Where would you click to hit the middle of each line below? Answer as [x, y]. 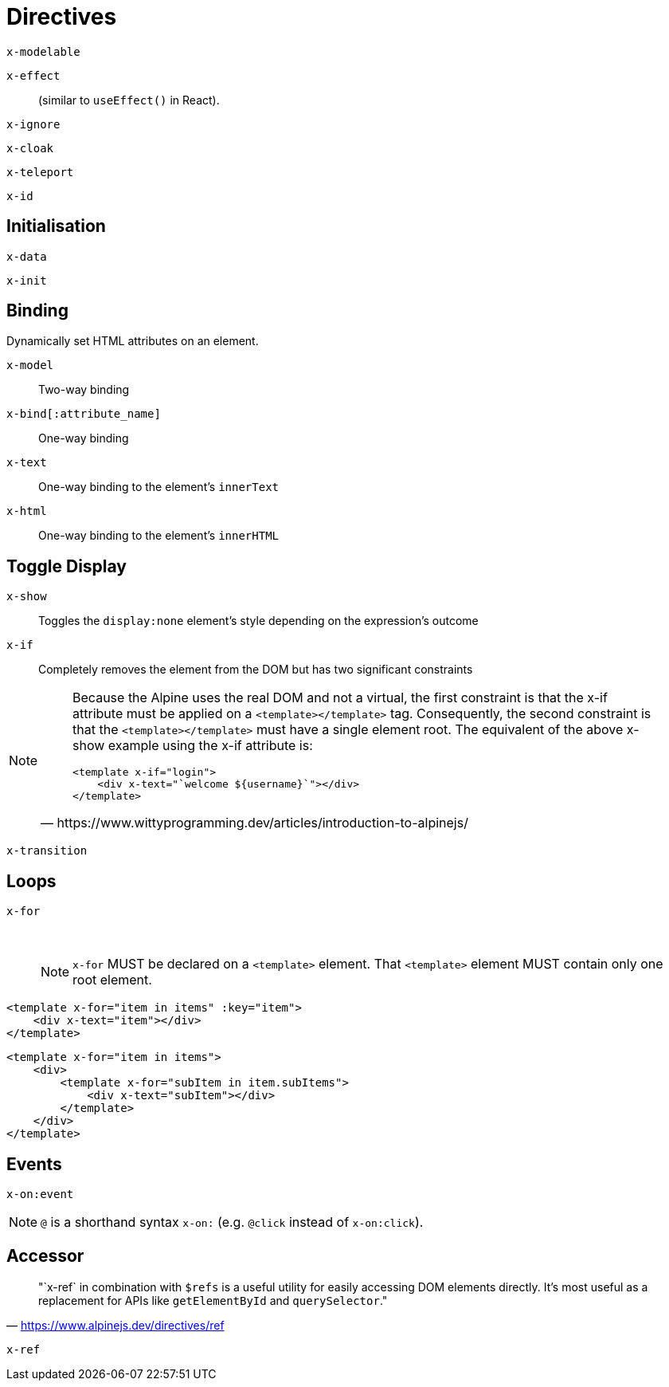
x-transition [47, 851]
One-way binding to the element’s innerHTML [158, 536]
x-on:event [40, 1194]
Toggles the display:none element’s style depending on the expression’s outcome [258, 621]
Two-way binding [84, 390]
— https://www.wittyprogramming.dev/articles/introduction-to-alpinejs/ [254, 823]
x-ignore [33, 124]
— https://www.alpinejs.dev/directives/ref [115, 1325]
